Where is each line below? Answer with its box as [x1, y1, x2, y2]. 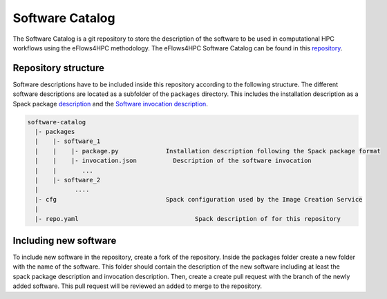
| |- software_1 [35, 137, 101, 145]
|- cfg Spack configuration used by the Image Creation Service [35, 195, 363, 203]
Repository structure [12, 62, 105, 74]
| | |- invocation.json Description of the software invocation [35, 157, 312, 165]
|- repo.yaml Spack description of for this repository [35, 215, 341, 222]
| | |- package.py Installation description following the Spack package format [35, 147, 381, 155]
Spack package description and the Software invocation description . [12, 99, 209, 108]
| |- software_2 [35, 176, 101, 184]
